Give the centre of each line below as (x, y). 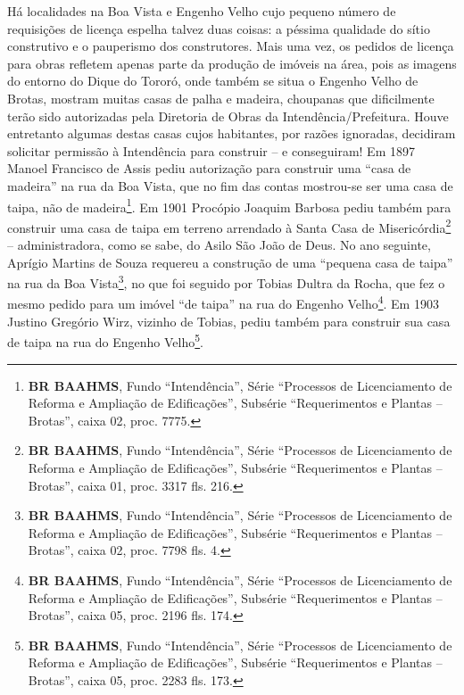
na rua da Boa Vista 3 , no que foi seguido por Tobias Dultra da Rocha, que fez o (226, 281)
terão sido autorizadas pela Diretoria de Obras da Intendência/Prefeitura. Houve (228, 116)
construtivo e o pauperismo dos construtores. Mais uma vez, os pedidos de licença (231, 46)
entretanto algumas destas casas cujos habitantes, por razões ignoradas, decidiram (232, 133)
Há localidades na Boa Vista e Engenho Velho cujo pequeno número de (202, 11)
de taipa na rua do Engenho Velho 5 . (106, 340)
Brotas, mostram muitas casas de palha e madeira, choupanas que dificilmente (221, 98)
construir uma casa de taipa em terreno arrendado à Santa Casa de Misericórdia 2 (229, 226)
